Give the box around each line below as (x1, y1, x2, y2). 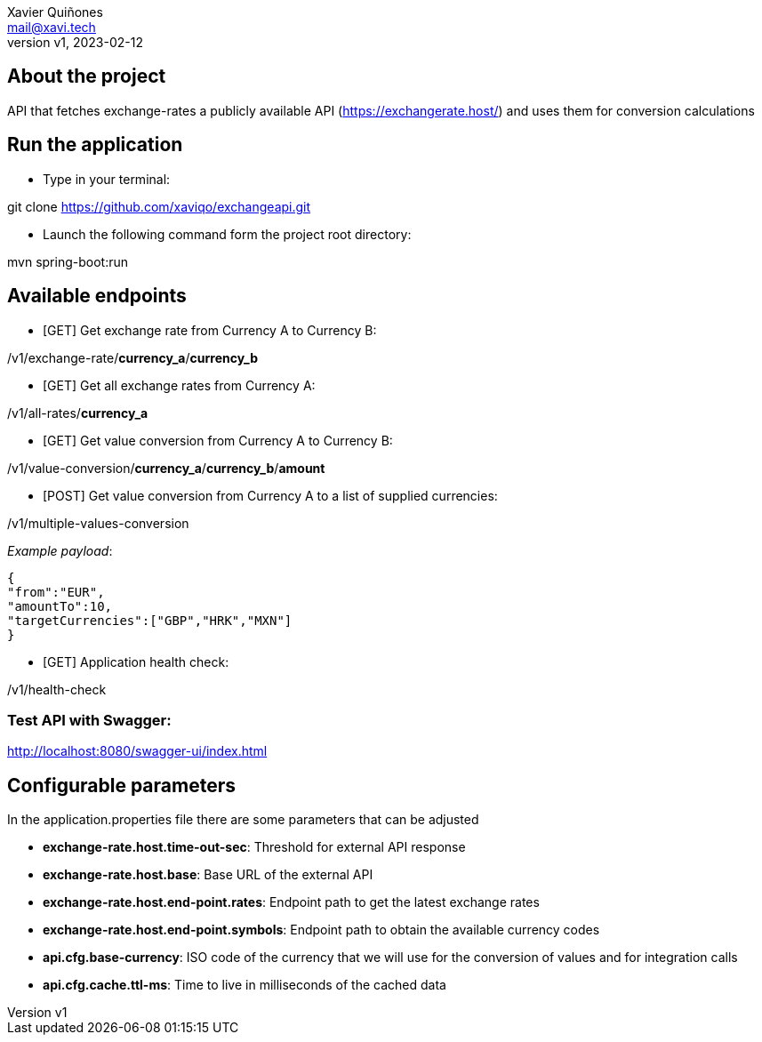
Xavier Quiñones (7, 4, 103, 20)
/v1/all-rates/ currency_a (7, 405, 148, 421)
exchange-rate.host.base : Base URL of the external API (43, 867, 373, 883)
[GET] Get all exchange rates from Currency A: (43, 377, 316, 393)
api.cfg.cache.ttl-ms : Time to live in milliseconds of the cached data (43, 977, 446, 993)
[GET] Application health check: (43, 653, 229, 669)
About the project (7, 65, 166, 88)
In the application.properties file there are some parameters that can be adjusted (7, 812, 479, 828)
